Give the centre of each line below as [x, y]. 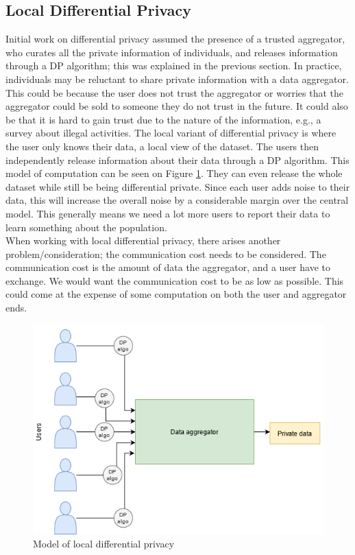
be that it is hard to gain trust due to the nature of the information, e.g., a [163, 119]
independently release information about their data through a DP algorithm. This [177, 160]
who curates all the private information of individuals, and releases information [172, 52]
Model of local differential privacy [104, 544]
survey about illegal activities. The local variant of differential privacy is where [171, 133]
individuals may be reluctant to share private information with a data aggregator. [177, 79]
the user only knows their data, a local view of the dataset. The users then [162, 146]
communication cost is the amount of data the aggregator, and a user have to [168, 267]
